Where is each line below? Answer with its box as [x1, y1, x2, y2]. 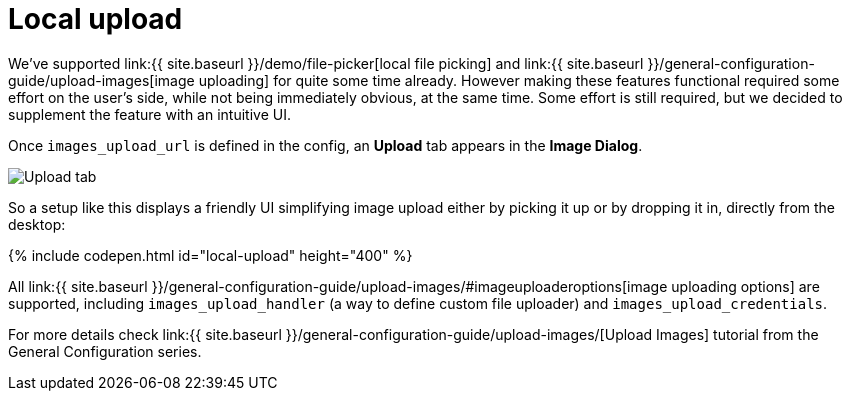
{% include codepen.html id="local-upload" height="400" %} [8, 246, 413, 264]
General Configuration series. [8, 342, 202, 360]
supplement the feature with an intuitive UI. [8, 105, 291, 123]
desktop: [8, 215, 66, 233]
